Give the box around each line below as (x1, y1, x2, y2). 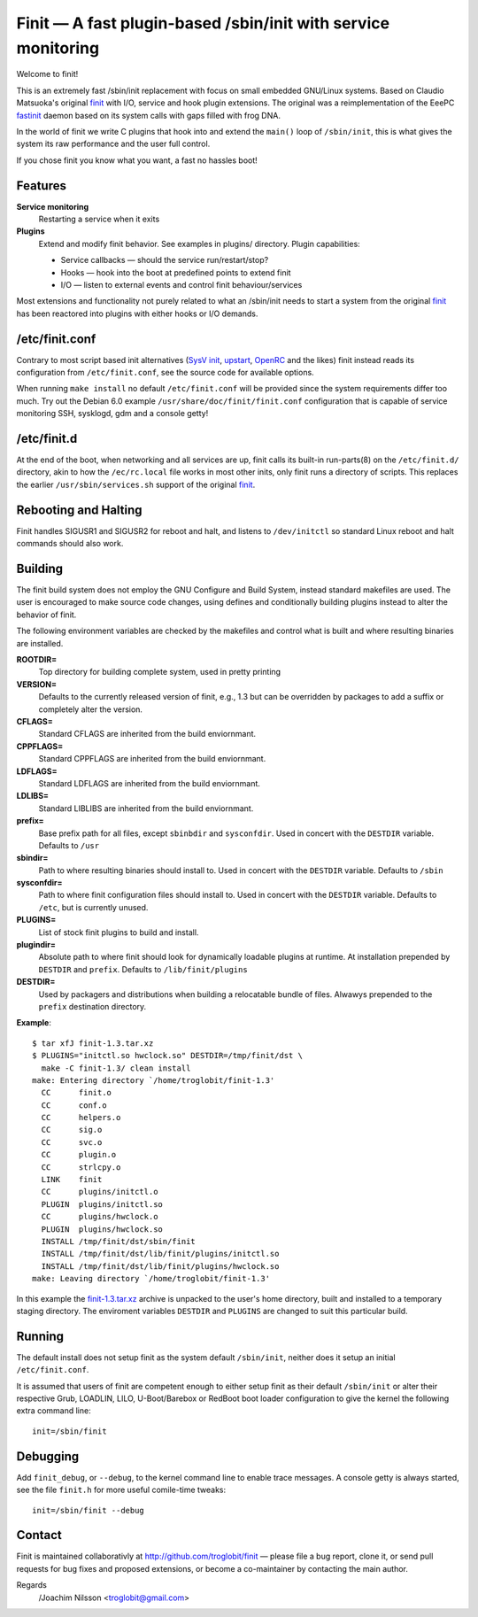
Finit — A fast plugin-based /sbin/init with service (16, 13, 389, 33)
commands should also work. (16, 538, 124, 549)
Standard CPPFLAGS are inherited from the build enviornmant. (38, 754, 266, 764)
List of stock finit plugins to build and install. (38, 926, 199, 938)
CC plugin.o (41, 1149, 117, 1160)
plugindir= (16, 940, 57, 950)
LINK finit (41, 1174, 103, 1185)
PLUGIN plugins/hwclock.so (41, 1224, 164, 1234)
